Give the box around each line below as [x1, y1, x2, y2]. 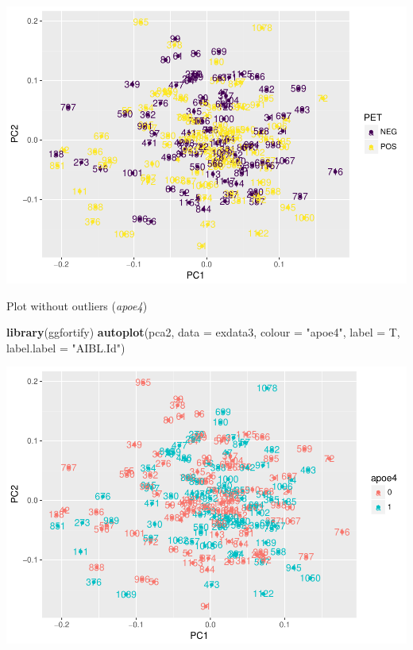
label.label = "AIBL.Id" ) [6, 339, 125, 356]
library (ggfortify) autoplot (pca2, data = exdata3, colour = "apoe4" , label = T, [6, 324, 400, 340]
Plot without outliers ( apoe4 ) [6, 297, 148, 313]
